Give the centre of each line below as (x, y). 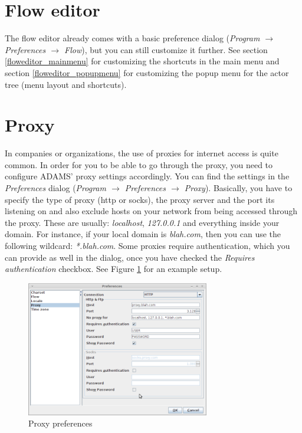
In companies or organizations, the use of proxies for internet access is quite (142, 153)
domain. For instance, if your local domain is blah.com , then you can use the (143, 234)
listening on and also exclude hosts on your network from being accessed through (151, 211)
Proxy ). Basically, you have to (238, 188)
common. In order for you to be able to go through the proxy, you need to (139, 164)
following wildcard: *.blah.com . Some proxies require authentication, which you (147, 245)
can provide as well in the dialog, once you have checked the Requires (130, 257)
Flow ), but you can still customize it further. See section (166, 49)
